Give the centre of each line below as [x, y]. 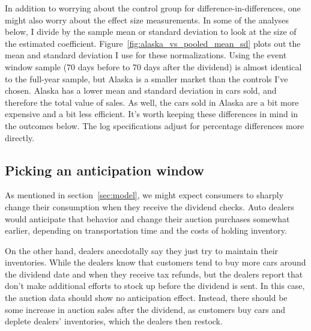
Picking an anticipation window [105, 170]
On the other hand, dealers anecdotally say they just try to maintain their [142, 250]
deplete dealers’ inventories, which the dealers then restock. [114, 321]
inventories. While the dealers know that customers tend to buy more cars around [155, 262]
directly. [20, 137]
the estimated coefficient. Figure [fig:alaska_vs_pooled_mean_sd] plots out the [153, 43]
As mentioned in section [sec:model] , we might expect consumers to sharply [144, 195]
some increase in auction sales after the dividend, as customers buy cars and [145, 309]
